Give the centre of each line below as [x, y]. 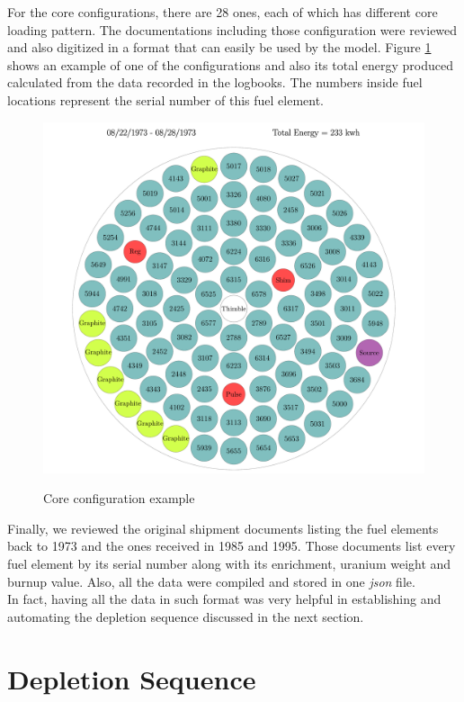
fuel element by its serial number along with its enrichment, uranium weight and [229, 563]
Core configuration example [119, 498]
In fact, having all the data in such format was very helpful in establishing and [224, 599]
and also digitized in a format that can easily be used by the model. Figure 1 [219, 47]
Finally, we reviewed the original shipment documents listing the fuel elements [223, 528]
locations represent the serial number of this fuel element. [166, 99]
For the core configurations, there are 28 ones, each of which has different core [223, 12]
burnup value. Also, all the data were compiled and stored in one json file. [211, 581]
